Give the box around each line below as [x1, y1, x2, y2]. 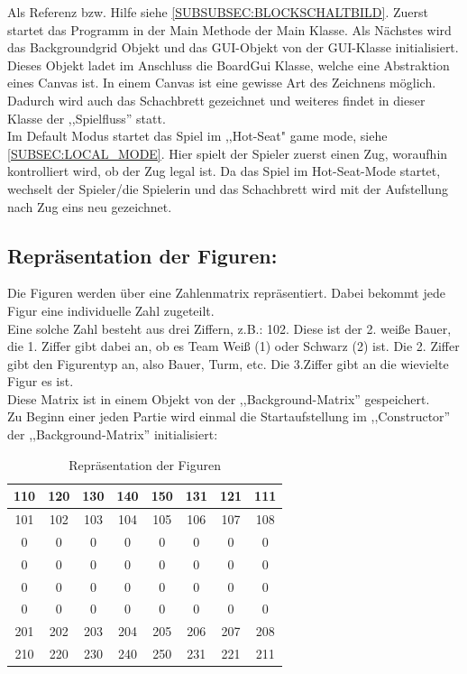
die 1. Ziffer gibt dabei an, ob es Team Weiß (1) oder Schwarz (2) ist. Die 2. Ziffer [7, 337, 460, 355]
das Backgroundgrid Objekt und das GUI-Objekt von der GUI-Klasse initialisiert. [7, 38, 459, 57]
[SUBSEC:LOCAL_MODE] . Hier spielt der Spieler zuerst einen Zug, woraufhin [7, 143, 448, 162]
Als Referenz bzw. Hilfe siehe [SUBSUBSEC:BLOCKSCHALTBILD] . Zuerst [7, 3, 428, 21]
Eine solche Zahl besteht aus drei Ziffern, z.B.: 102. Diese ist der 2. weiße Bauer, [7, 319, 452, 337]
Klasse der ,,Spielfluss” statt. [7, 108, 166, 127]
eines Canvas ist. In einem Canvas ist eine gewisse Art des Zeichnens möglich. [7, 73, 436, 92]
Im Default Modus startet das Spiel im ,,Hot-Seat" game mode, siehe [7, 126, 388, 145]
